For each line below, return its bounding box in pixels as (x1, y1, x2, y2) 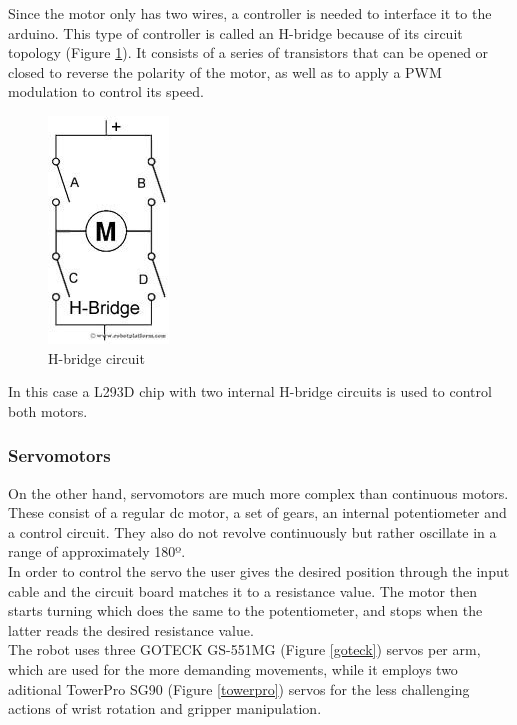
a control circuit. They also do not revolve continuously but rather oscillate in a (8, 521, 497, 542)
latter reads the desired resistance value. (8, 619, 254, 640)
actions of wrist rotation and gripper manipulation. (8, 698, 322, 719)
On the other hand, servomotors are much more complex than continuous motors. (8, 482, 509, 503)
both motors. (8, 400, 88, 421)
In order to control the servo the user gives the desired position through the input (8, 560, 510, 581)
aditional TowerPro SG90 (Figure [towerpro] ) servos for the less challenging (8, 678, 470, 699)
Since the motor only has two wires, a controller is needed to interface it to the (8, 3, 492, 23)
